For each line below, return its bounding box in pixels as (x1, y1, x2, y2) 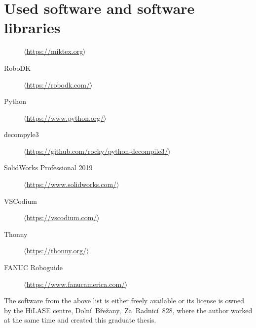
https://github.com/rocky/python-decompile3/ (26, 145, 168, 156)
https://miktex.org (26, 46, 83, 56)
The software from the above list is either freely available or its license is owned (4, 295, 245, 306)
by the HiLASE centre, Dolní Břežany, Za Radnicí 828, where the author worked (4, 305, 253, 315)
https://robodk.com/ (26, 79, 90, 90)
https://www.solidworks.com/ (26, 179, 117, 189)
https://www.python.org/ (26, 112, 104, 123)
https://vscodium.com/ (26, 212, 97, 223)
